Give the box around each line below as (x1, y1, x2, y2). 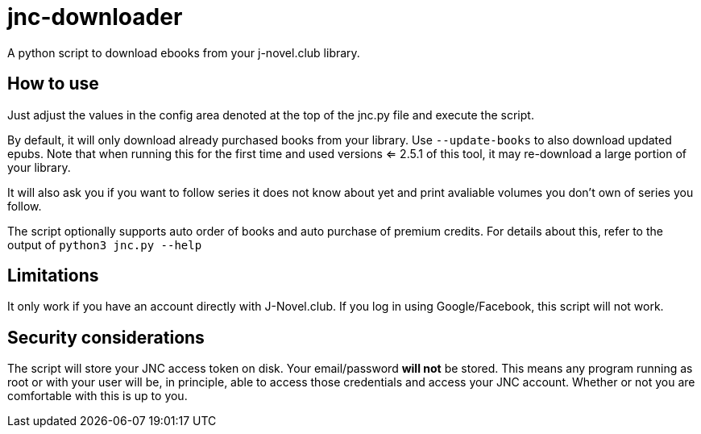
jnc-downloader (7, 3, 183, 31)
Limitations (7, 265, 99, 286)
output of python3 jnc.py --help (7, 237, 202, 252)
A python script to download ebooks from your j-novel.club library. (7, 45, 360, 60)
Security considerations (7, 327, 205, 348)
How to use (7, 73, 99, 94)
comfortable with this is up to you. (7, 389, 188, 403)
